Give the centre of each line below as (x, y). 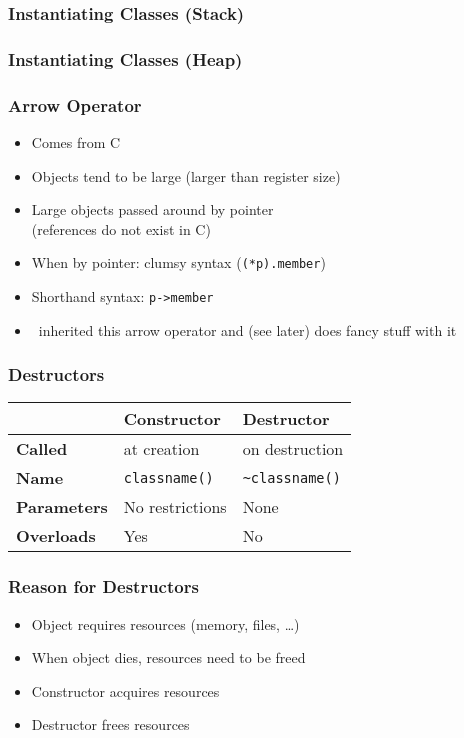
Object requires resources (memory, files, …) (165, 623)
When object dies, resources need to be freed (168, 657)
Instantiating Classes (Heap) (125, 58)
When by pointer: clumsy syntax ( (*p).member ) (178, 262)
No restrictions (175, 507)
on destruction (293, 449)
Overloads (56, 536)
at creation (161, 449)
